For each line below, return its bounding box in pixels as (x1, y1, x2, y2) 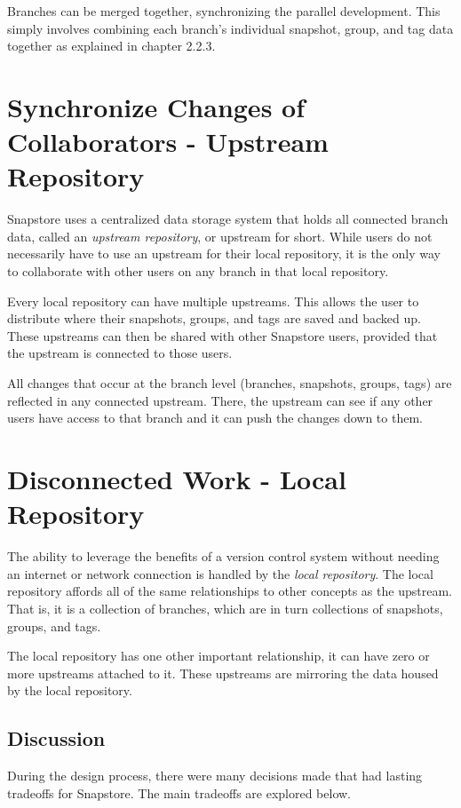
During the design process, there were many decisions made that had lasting (7, 766, 423, 785)
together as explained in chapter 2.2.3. (7, 36, 216, 55)
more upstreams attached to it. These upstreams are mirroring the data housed (7, 663, 439, 682)
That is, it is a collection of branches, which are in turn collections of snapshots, (7, 598, 443, 617)
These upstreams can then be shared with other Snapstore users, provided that (7, 326, 438, 345)
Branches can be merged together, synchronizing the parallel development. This (7, 2, 441, 20)
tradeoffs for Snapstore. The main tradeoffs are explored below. (7, 783, 352, 802)
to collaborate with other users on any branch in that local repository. (7, 262, 389, 281)
